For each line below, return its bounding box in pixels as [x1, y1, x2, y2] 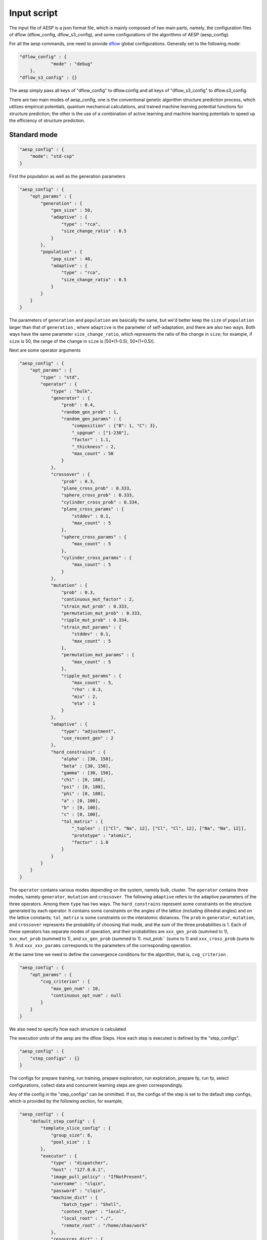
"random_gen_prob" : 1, [61, 409, 119, 415]
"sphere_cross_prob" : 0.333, [61, 493, 134, 498]
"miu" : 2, [72, 693, 98, 699]
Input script [9, 7, 58, 18]
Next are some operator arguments [9, 347, 81, 353]
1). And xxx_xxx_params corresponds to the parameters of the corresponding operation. [9, 942, 192, 948]
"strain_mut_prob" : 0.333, [61, 603, 130, 609]
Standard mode [9, 130, 58, 139]
